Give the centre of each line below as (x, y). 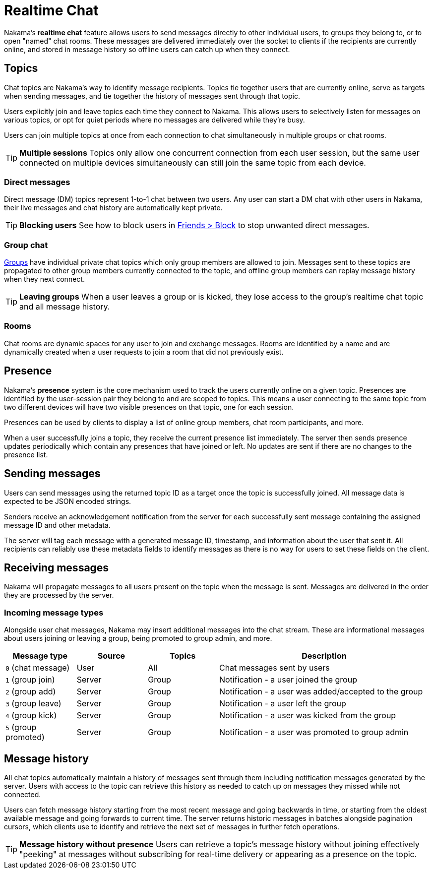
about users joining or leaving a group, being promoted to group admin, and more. (138, 638)
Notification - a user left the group (282, 704)
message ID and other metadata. (57, 525)
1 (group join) (30, 680)
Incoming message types (54, 612)
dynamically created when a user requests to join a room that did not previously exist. (144, 352)
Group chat (26, 245)
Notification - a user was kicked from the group (308, 716)
